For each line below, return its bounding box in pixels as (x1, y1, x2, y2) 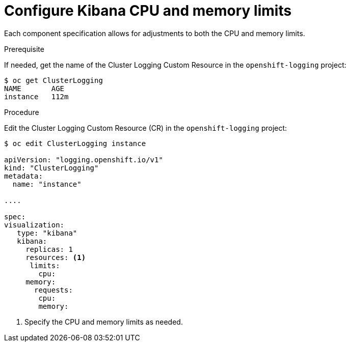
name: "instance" (12, 180, 82, 188)
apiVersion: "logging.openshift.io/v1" (4, 155, 163, 164)
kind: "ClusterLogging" (4, 163, 99, 172)
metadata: (4, 171, 43, 180)
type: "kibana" (17, 228, 77, 237)
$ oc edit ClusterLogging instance (4, 139, 146, 148)
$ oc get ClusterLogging (4, 76, 103, 84)
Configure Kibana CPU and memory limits (4, 2, 292, 19)
